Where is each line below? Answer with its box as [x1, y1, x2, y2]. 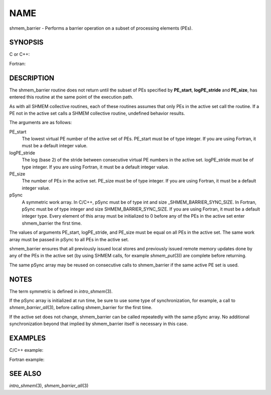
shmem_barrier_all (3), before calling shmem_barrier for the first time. [9, 305, 153, 311]
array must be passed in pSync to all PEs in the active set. [9, 236, 129, 242]
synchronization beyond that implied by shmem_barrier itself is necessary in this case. [9, 321, 188, 327]
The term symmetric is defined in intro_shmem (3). [9, 288, 113, 294]
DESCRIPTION [9, 73, 55, 82]
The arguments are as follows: [9, 120, 72, 126]
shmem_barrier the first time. [22, 220, 82, 226]
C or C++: [9, 51, 30, 57]
